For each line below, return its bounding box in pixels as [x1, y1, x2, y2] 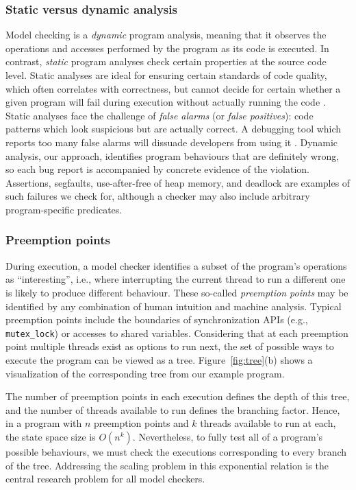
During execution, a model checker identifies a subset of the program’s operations [5, 258, 347, 272]
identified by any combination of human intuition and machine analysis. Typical [5, 299, 342, 313]
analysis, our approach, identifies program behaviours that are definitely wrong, [5, 148, 340, 163]
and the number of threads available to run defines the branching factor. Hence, [5, 402, 340, 417]
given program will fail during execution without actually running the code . [5, 95, 326, 109]
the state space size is [5, 429, 96, 443]
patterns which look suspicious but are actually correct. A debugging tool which [5, 121, 342, 136]
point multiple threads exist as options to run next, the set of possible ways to [5, 339, 334, 353]
